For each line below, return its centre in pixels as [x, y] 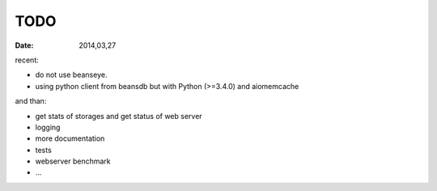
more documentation [70, 138]
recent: [27, 60]
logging [48, 127]
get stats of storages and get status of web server [119, 116]
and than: [31, 101]
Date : [24, 45]
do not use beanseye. [71, 75]
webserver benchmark [73, 161]
